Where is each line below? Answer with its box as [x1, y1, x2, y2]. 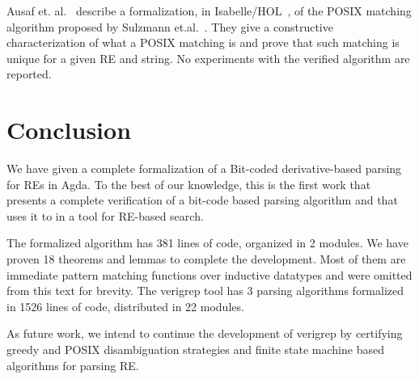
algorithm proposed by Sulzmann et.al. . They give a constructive [6, 18, 333, 35]
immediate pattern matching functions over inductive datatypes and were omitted [6, 266, 413, 283]
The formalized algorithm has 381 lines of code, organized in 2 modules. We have [6, 234, 408, 251]
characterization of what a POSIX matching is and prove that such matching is [6, 34, 400, 51]
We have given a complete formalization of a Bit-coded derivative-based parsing [6, 160, 402, 177]
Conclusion [6, 113, 132, 146]
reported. [6, 65, 52, 82]
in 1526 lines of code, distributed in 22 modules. [6, 297, 244, 314]
